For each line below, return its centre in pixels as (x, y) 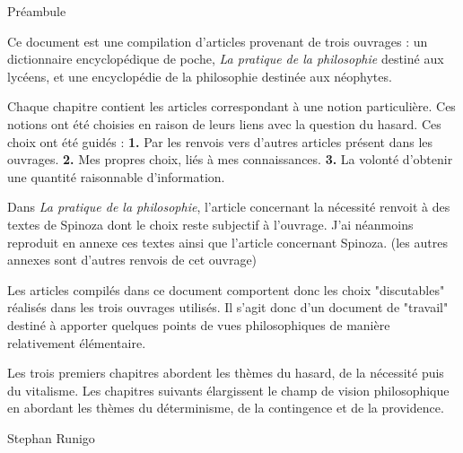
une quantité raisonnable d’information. (116, 176)
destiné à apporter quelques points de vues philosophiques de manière (199, 324)
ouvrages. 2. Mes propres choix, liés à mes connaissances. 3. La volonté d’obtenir (230, 159)
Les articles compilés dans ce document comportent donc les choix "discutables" (226, 289)
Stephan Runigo (51, 437)
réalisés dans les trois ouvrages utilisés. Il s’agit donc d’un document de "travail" (228, 307)
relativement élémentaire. (77, 342)
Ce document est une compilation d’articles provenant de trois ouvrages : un (218, 41)
